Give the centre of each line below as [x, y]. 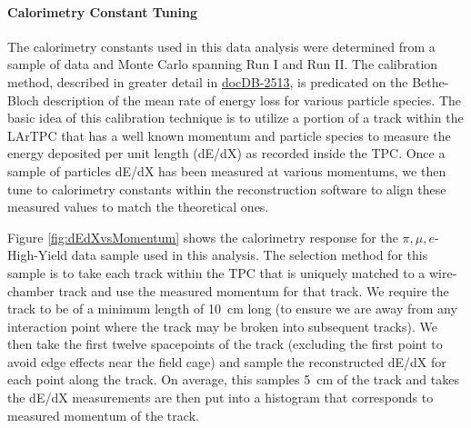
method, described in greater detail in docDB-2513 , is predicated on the [208, 81]
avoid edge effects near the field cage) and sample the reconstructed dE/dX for [227, 361]
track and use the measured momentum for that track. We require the [254, 290]
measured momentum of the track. [103, 415]
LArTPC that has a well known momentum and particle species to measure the [229, 135]
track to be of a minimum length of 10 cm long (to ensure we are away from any [232, 309]
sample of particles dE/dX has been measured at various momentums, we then [227, 170]
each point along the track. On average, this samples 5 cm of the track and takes [233, 379]
